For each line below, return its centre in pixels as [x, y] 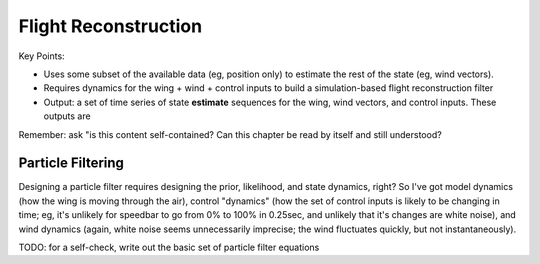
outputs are [67, 116]
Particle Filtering [71, 163]
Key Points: [41, 56]
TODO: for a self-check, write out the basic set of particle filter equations [169, 247]
